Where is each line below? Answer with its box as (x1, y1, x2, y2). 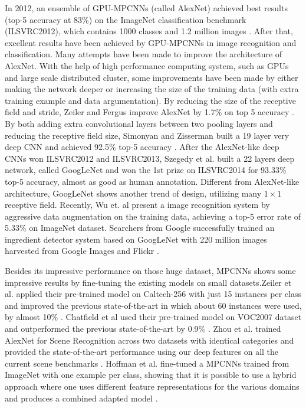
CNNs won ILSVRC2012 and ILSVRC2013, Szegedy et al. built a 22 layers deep (5, 152, 295, 164)
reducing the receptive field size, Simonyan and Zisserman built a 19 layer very (5, 129, 289, 141)
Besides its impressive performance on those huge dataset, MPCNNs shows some (5, 265, 296, 277)
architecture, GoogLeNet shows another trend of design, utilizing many (5, 187, 262, 199)
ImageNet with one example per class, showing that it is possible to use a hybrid (5, 368, 297, 381)
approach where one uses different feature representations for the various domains (5, 380, 300, 392)
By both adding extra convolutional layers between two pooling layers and (5, 117, 273, 129)
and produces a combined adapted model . (5, 391, 158, 404)
